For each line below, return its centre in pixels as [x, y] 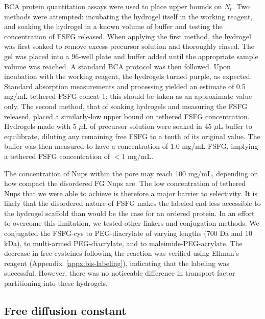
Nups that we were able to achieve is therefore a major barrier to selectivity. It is [131, 193]
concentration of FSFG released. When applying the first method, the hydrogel [128, 36]
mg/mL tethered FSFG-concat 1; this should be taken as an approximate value [128, 96]
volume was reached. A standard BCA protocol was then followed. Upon [117, 66]
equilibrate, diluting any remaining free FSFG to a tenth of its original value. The [132, 136]
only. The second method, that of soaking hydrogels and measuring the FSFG [126, 106]
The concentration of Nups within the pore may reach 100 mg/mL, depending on [131, 173]
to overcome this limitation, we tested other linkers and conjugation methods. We [132, 223]
